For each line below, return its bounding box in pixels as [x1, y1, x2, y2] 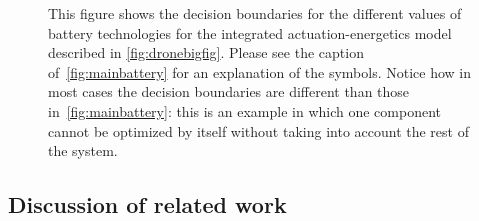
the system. [48, 140, 118, 161]
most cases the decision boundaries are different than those [48, 81, 410, 102]
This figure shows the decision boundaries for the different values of [48, 3, 462, 23]
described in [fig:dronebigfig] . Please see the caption [48, 42, 364, 63]
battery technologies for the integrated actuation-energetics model [48, 22, 452, 43]
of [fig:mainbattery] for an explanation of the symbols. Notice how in [48, 61, 472, 82]
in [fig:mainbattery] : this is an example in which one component [48, 100, 442, 121]
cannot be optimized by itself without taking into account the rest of [48, 120, 469, 141]
